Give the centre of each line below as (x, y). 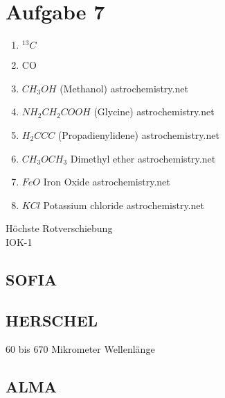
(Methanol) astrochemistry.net (124, 88)
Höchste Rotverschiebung (59, 228)
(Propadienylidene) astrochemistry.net (138, 134)
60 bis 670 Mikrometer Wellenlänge (80, 349)
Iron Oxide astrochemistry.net (107, 182)
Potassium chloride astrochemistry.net (124, 205)
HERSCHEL (52, 320)
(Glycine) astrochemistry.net (154, 111)
